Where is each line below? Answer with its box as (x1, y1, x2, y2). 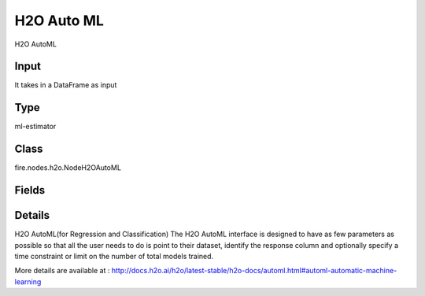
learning (14, 276, 42, 287)
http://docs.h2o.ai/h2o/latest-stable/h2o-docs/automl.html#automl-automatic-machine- (111, 266, 397, 276)
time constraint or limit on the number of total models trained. (14, 251, 214, 261)
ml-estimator (14, 122, 57, 131)
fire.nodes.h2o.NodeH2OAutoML (14, 163, 122, 172)
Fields (14, 183, 46, 197)
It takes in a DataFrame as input (14, 80, 117, 90)
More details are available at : (14, 266, 110, 276)
